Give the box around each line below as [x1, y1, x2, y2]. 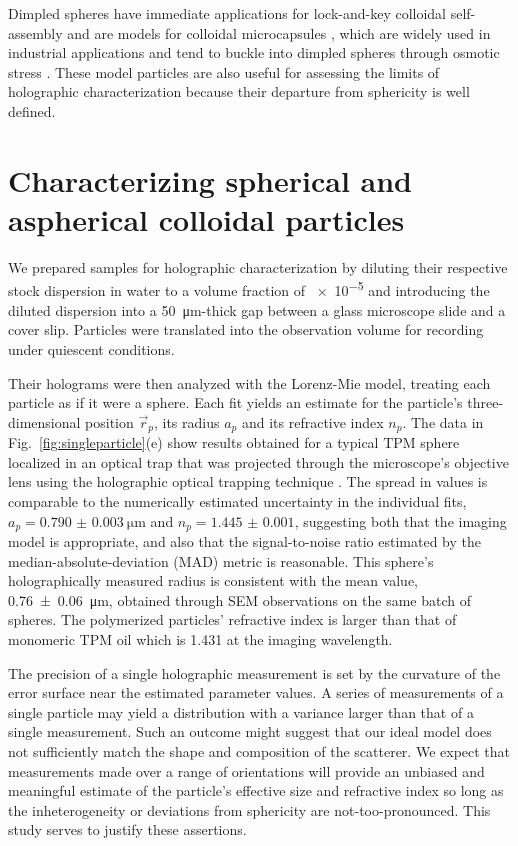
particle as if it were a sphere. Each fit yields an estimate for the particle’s [8, 392, 463, 413]
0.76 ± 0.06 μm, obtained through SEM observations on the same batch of [8, 589, 472, 610]
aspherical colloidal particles [8, 198, 405, 239]
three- [467, 392, 504, 413]
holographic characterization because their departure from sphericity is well [8, 81, 470, 102]
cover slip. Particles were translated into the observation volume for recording [8, 319, 484, 340]
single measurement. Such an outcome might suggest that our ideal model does [8, 721, 492, 742]
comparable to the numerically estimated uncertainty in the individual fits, [8, 490, 467, 511]
